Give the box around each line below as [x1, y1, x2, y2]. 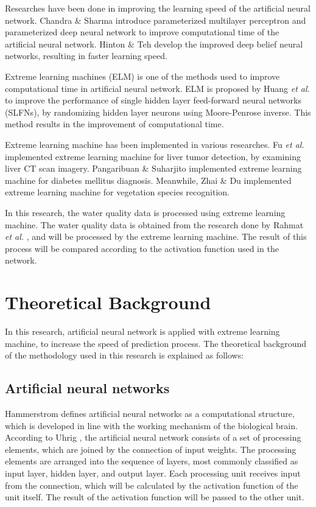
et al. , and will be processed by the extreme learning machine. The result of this [5, 230, 307, 243]
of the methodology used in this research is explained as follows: [5, 349, 244, 362]
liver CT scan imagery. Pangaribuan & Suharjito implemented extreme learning [5, 162, 302, 175]
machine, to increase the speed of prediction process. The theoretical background [5, 337, 307, 349]
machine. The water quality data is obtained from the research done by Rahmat [5, 218, 304, 231]
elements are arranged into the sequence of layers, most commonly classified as [5, 455, 298, 467]
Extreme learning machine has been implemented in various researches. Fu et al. [5, 138, 304, 150]
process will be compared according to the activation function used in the [5, 242, 279, 254]
